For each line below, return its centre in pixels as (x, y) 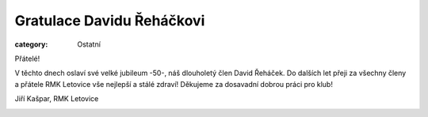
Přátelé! (27, 58)
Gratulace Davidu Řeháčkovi (110, 21)
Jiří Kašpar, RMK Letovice (57, 99)
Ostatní (89, 44)
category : (31, 44)
